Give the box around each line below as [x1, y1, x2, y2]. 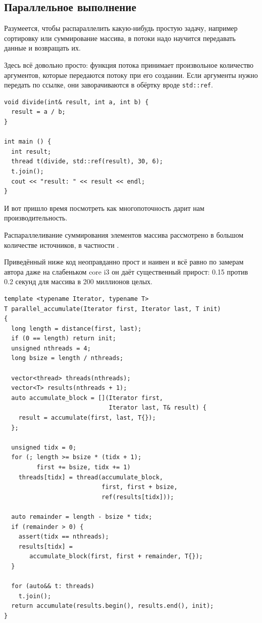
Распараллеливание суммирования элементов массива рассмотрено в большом [4, 229, 244, 240]
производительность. [4, 212, 68, 223]
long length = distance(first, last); [11, 325, 142, 332]
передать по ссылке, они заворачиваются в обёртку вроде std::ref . [4, 79, 213, 90]
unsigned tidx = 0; [11, 443, 77, 451]
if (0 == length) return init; [11, 335, 116, 342]
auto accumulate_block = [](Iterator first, [11, 394, 163, 402]
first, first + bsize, [101, 483, 178, 491]
